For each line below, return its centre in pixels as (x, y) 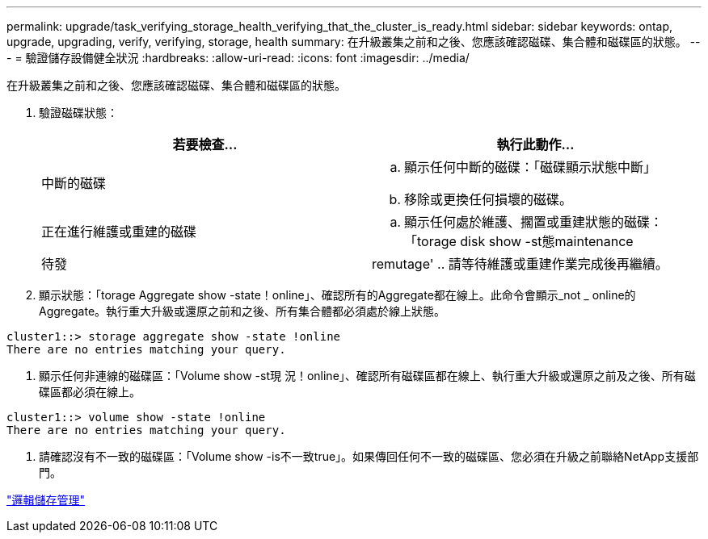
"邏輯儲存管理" (46, 500)
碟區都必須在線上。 (90, 392)
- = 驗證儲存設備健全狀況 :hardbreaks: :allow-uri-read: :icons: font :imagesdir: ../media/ (238, 58)
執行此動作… (535, 144)
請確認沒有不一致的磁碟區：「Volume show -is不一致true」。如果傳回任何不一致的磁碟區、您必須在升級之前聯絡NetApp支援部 (369, 456)
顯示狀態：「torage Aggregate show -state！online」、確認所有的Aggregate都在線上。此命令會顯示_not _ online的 (337, 295)
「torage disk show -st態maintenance (519, 241)
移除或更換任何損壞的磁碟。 (489, 199)
